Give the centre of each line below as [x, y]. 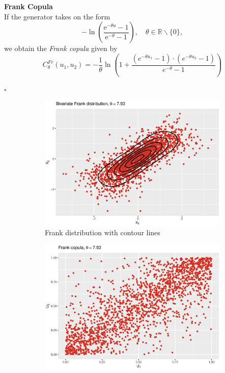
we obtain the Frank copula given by [61, 48]
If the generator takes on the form [57, 16]
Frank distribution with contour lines [103, 232]
